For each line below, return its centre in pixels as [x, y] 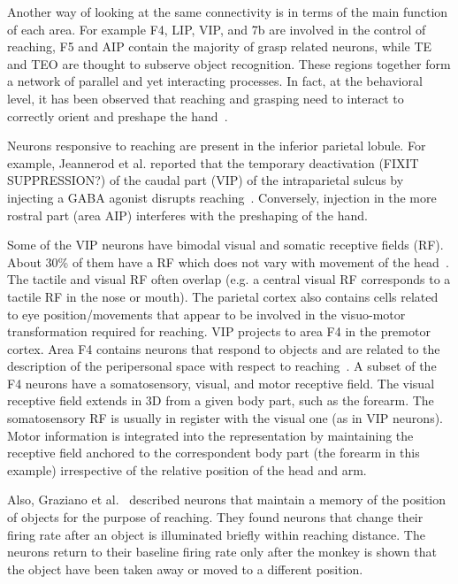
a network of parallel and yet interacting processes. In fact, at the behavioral [215, 81]
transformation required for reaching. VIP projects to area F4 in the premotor [219, 331]
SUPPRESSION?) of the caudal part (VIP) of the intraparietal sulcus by [206, 180]
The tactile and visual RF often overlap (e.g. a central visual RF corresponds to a [229, 279]
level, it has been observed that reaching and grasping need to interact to [206, 98]
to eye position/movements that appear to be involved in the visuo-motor [206, 314]
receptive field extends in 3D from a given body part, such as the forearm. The [221, 400]
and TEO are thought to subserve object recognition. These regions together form [229, 63]
